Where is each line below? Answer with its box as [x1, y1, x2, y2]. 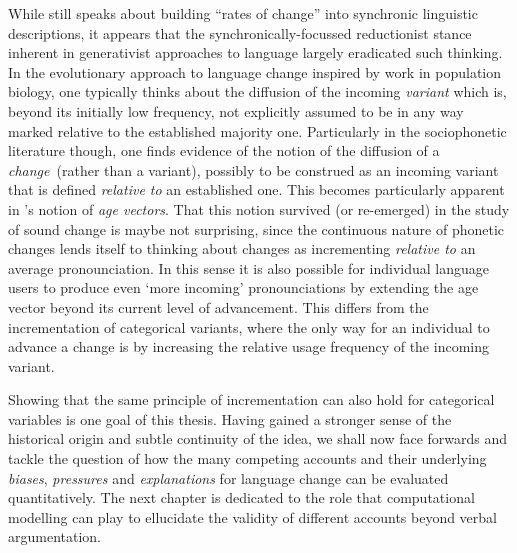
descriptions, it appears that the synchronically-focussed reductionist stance [8, 22, 472, 43]
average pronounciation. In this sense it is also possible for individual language [8, 257, 489, 278]
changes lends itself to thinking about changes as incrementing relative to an [8, 238, 476, 259]
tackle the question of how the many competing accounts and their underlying [8, 448, 487, 469]
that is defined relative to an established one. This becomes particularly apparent [8, 179, 505, 200]
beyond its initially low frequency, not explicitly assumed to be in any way [8, 100, 464, 121]
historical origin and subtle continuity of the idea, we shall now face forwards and [8, 428, 508, 449]
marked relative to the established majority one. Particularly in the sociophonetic [8, 120, 507, 141]
